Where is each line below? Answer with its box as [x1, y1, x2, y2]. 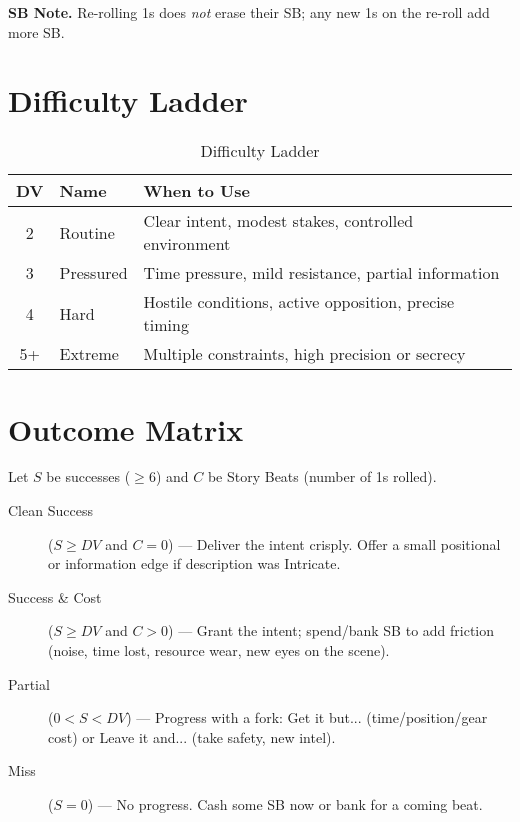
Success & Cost [8, 586, 102, 607]
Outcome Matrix [8, 408, 244, 449]
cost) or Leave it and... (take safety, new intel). [48, 726, 336, 747]
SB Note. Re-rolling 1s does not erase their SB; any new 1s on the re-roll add [8, 2, 490, 22]
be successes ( [46, 466, 131, 487]
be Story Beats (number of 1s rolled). [207, 466, 437, 487]
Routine [59, 220, 115, 244]
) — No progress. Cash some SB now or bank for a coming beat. [87, 793, 483, 814]
